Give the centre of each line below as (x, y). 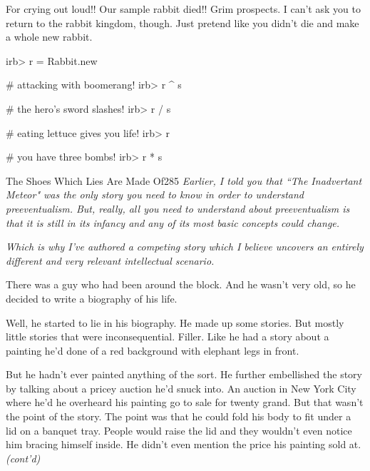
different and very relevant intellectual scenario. (110, 260)
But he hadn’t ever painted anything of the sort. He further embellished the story (184, 374)
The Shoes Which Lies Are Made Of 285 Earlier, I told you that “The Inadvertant (184, 180)
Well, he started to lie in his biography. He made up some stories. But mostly (175, 322)
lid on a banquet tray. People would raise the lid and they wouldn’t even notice (179, 430)
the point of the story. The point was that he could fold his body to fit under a (179, 416)
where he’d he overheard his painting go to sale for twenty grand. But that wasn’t (185, 402)
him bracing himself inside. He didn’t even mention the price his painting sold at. (184, 444)
